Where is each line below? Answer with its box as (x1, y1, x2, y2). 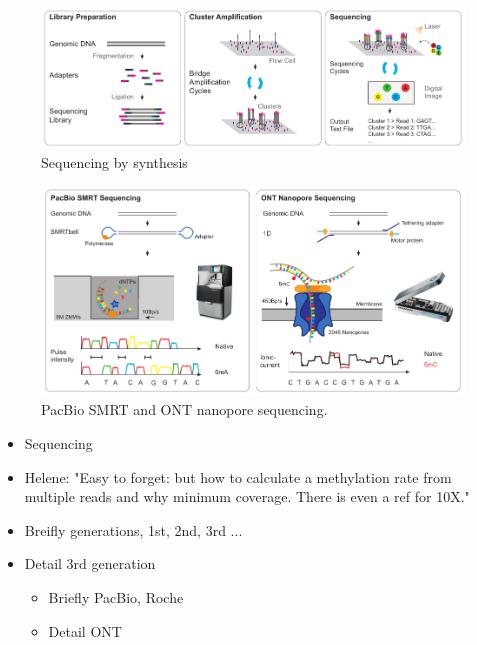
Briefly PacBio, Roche (48, 586, 184, 607)
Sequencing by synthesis (41, 151, 188, 172)
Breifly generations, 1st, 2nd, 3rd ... (24, 519, 243, 540)
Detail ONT (48, 620, 122, 641)
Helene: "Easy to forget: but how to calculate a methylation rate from (24, 466, 452, 487)
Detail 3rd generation (24, 553, 156, 574)
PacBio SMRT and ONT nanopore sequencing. (41, 399, 328, 420)
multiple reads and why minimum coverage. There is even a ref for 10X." (24, 486, 470, 507)
